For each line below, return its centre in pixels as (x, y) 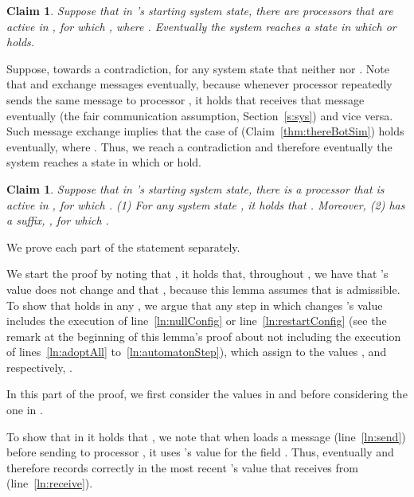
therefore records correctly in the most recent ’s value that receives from (182, 467)
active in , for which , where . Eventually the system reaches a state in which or (201, 26)
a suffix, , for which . (58, 220)
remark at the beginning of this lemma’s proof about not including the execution (204, 336)
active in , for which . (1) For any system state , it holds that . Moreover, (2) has (206, 204)
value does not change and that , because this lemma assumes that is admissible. (203, 289)
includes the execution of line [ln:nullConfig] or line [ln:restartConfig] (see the (197, 321)
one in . (25, 410)
